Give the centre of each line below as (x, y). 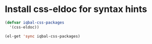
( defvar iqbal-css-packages (35, 22)
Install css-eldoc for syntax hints (76, 9)
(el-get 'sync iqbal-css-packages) (43, 36)
